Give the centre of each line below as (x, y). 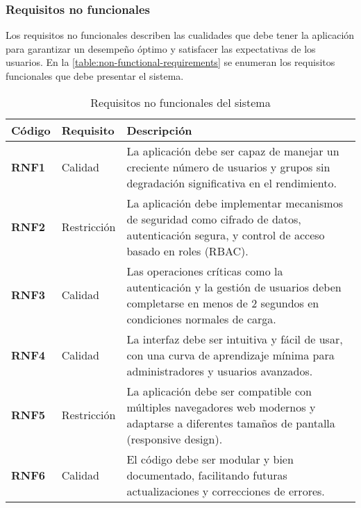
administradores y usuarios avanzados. (220, 371)
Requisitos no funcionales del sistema (180, 102)
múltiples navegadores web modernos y (221, 407)
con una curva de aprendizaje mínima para (230, 355)
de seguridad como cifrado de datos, (214, 219)
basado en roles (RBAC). (187, 251)
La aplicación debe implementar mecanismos (235, 203)
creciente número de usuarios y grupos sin (228, 167)
